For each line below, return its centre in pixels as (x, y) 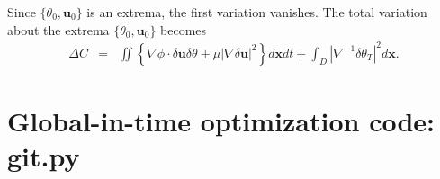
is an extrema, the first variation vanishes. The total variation (257, 12)
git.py (44, 156)
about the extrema (58, 29)
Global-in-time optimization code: (221, 120)
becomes (184, 29)
